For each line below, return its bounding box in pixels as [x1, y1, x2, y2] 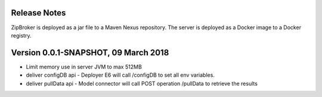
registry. [11, 32, 32, 39]
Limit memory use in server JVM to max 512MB [26, 63, 143, 70]
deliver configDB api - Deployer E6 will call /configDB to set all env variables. [26, 71, 215, 79]
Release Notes [11, 8, 66, 18]
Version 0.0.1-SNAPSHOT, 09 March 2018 [11, 48, 169, 58]
